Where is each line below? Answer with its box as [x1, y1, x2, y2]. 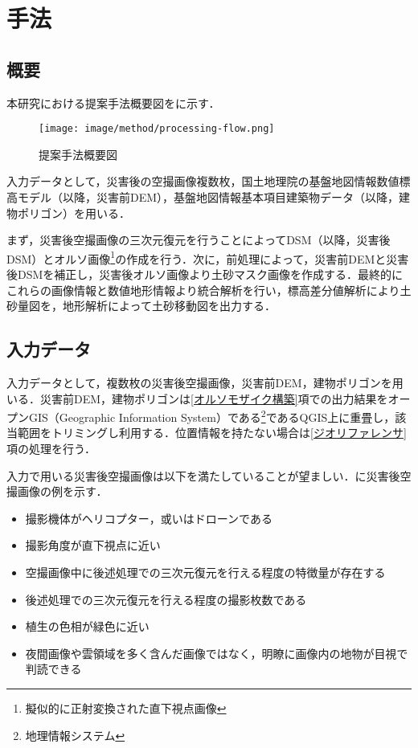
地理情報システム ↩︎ [25, 726, 125, 743]
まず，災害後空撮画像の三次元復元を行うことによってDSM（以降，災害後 [6, 231, 391, 248]
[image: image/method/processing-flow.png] [39, 123, 275, 135]
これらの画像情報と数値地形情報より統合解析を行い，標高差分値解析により [6, 281, 400, 298]
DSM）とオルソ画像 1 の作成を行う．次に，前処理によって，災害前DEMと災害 [6, 247, 409, 267]
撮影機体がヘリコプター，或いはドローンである [25, 509, 273, 526]
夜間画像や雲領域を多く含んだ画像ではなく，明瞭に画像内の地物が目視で [25, 644, 408, 661]
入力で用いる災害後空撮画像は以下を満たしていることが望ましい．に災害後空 [6, 467, 412, 484]
